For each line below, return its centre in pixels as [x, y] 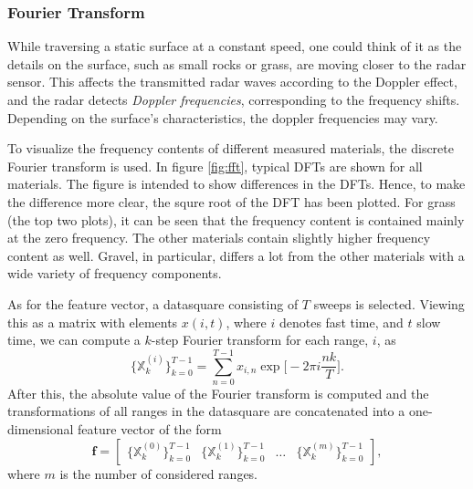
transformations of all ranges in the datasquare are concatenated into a [206, 411]
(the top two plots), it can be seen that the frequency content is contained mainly [236, 219]
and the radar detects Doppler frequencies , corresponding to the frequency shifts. [234, 99]
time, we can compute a [74, 340]
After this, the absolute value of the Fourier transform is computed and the [218, 393]
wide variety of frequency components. [115, 273]
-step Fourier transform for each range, [260, 340]
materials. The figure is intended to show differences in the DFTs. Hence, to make [236, 184]
